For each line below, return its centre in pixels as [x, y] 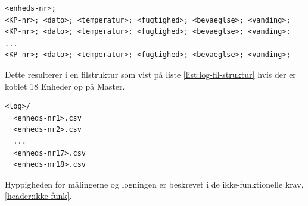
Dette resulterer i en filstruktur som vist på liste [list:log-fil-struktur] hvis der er [150, 74]
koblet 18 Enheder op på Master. [65, 86]
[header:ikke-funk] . [38, 196]
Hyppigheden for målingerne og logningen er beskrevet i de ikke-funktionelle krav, [154, 184]
